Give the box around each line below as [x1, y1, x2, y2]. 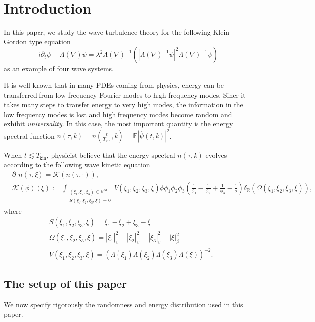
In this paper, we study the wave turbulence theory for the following [4, 27, 211, 37]
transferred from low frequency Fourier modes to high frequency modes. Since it [4, 89, 246, 100]
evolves [205, 150, 227, 160]
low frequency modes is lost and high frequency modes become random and [4, 109, 232, 119]
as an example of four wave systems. [4, 63, 114, 74]
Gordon [4, 36, 27, 46]
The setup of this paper [4, 276, 127, 291]
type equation [29, 36, 71, 46]
